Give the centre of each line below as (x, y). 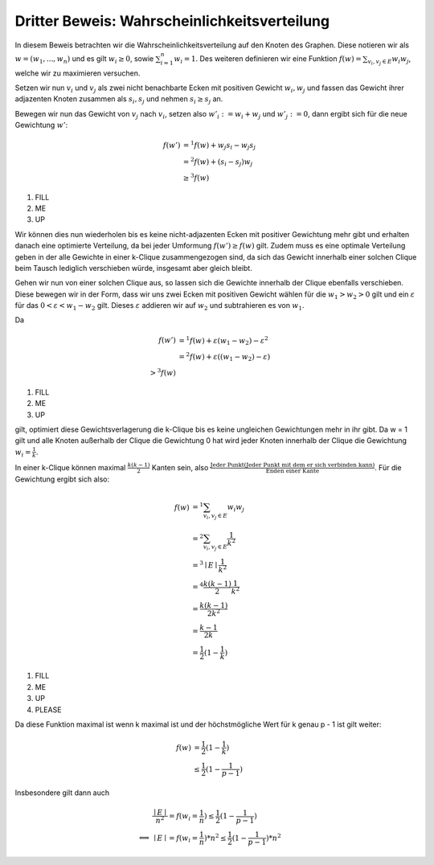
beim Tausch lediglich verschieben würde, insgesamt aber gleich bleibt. (133, 268)
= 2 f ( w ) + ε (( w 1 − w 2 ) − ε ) (224, 357)
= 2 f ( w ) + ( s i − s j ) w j (218, 162)
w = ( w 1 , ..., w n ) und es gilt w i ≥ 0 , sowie (84, 59)
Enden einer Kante (293, 471)
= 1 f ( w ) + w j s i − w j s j (219, 146)
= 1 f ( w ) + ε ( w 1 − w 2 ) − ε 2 (223, 341)
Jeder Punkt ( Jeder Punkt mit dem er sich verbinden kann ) (293, 465)
